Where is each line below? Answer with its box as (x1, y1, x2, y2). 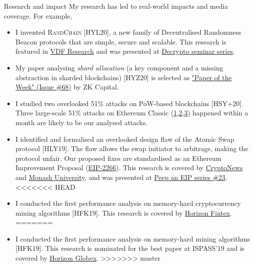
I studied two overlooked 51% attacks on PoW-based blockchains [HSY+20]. (15, 98, 244, 108)
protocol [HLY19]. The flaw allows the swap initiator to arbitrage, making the (15, 143, 249, 154)
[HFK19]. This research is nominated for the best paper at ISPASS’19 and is (15, 243, 245, 253)
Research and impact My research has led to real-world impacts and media (4, 1, 228, 11)
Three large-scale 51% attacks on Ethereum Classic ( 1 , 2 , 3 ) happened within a (15, 108, 249, 118)
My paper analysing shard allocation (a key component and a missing (15, 62, 223, 72)
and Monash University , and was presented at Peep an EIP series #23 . (15, 172, 228, 182)
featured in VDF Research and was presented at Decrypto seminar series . (15, 46, 235, 56)
